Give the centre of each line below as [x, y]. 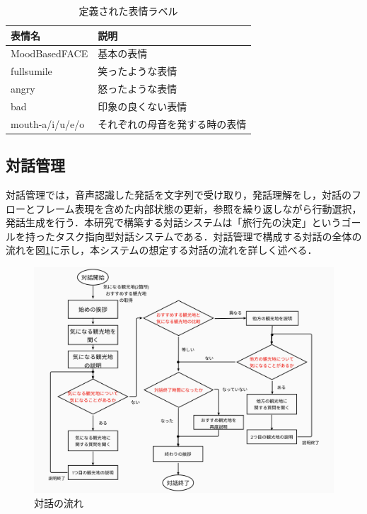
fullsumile [31, 71]
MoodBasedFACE [49, 53]
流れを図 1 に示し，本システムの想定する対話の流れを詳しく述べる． [162, 250]
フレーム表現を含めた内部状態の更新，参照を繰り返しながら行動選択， [198, 208]
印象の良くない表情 [142, 106]
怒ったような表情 [138, 89]
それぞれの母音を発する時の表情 [172, 123]
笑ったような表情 [138, 71]
